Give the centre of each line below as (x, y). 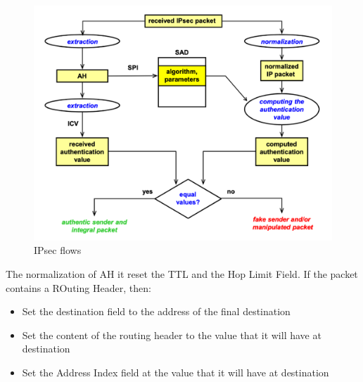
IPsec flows (58, 250)
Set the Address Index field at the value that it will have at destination (176, 372)
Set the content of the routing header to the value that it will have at (172, 335)
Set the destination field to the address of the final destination (156, 311)
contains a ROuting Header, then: (78, 287)
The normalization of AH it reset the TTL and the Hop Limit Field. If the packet (182, 273)
